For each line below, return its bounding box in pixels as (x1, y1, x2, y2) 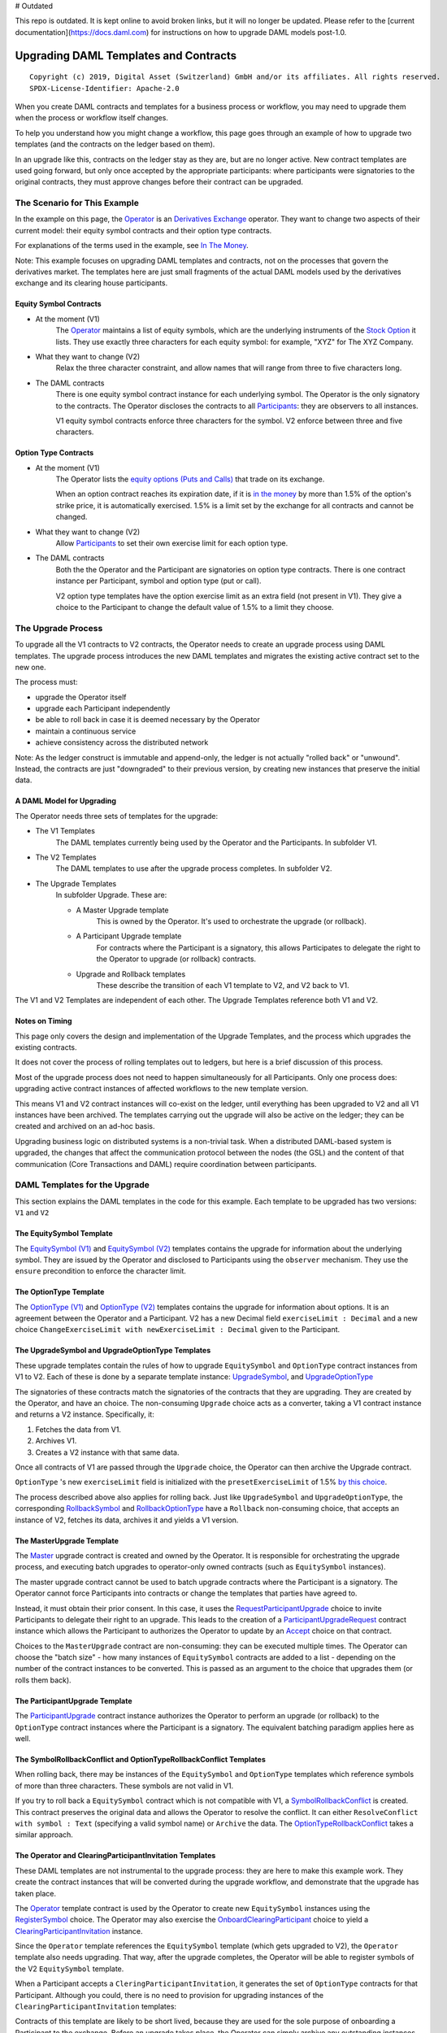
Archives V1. (35, 1436, 77, 1446)
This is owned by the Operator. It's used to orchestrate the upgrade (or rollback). (96, 916, 367, 926)
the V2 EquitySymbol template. (15, 1964, 124, 1974)
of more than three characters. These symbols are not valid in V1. (15, 1781, 234, 1791)
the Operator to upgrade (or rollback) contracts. (96, 954, 256, 964)
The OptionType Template (15, 1287, 105, 1297)
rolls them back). (15, 1675, 72, 1685)
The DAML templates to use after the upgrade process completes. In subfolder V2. (55, 864, 332, 873)
